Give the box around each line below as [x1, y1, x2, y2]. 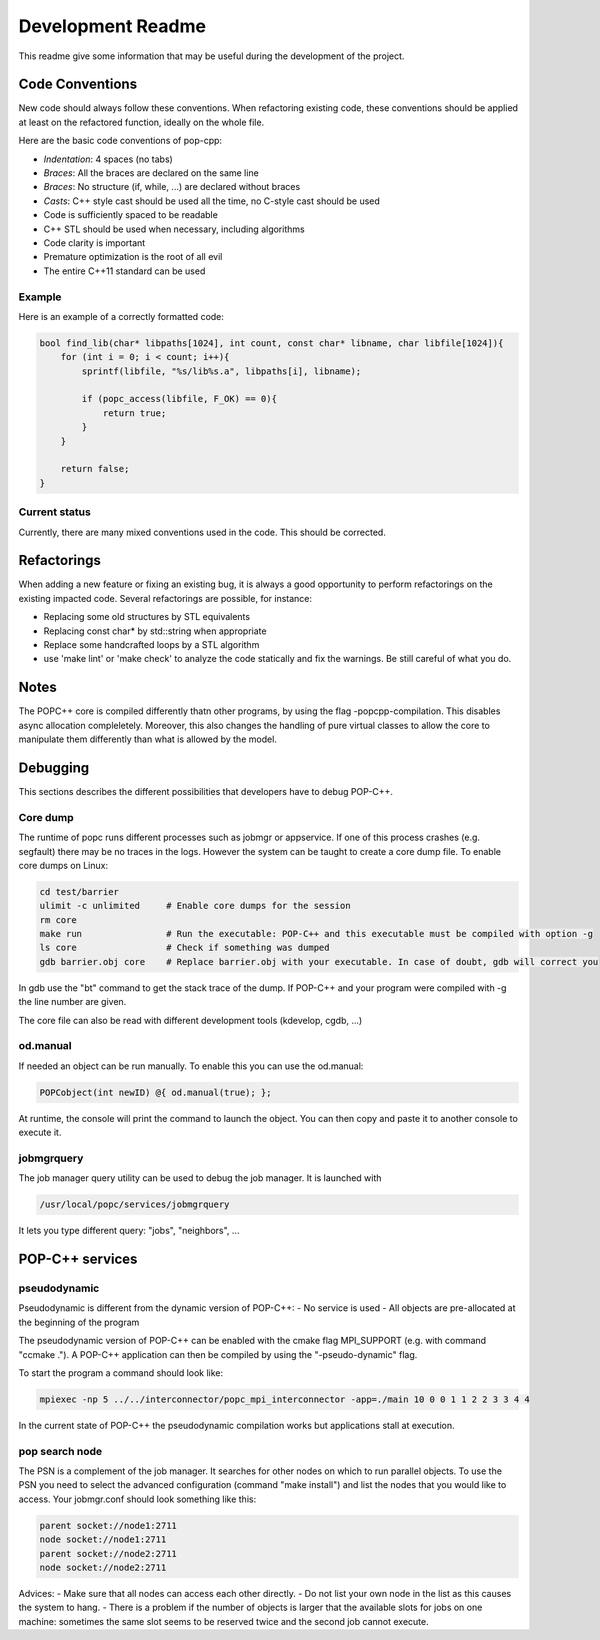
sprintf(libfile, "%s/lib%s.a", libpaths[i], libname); [81, 365, 362, 377]
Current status [18, 505, 92, 519]
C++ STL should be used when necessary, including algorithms [43, 223, 305, 235]
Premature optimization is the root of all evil [43, 251, 223, 263]
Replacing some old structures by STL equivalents [43, 611, 250, 623]
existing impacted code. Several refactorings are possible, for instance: [18, 592, 313, 604]
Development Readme [18, 15, 207, 37]
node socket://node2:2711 [39, 1561, 167, 1573]
